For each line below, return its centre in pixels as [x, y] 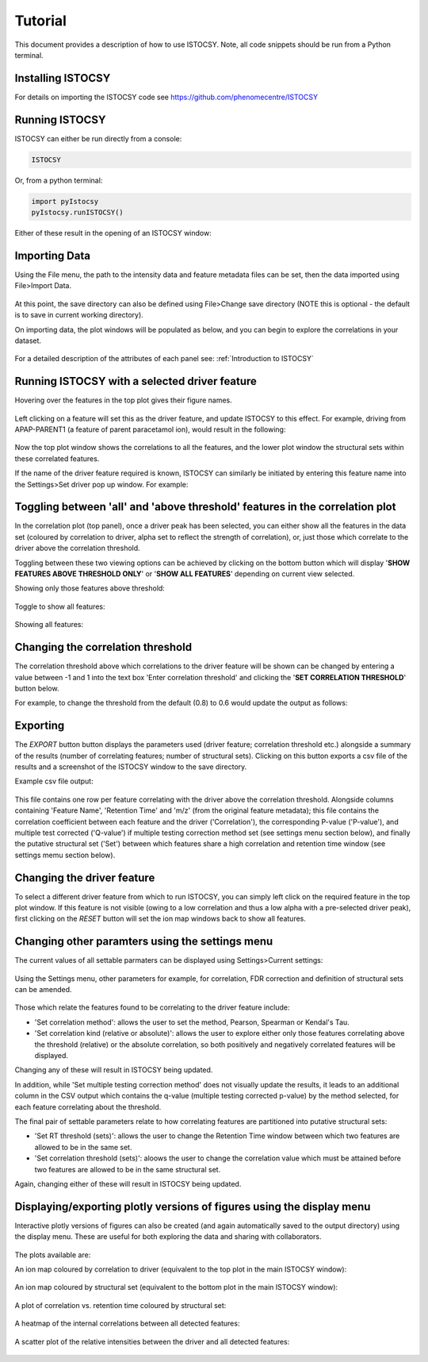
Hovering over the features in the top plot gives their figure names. [124, 400]
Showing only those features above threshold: [90, 588]
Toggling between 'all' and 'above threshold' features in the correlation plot [205, 507]
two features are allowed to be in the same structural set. [128, 1169]
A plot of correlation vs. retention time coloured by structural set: [120, 1305]
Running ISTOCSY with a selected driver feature [136, 381]
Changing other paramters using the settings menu [144, 942]
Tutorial [41, 21]
